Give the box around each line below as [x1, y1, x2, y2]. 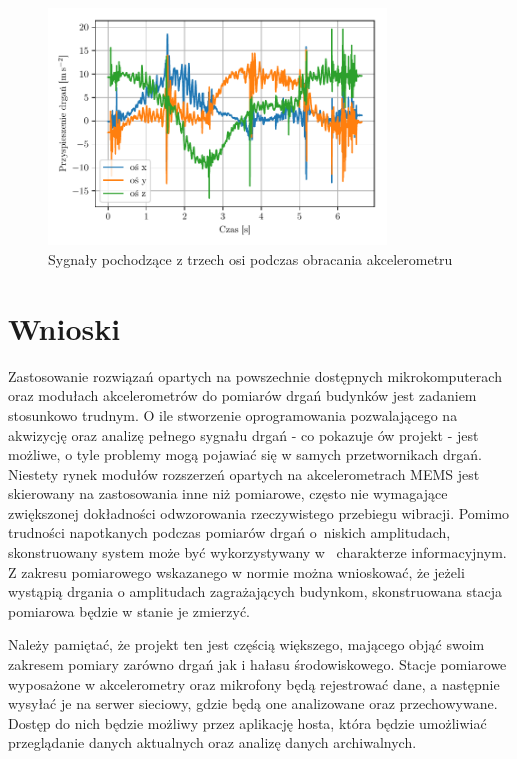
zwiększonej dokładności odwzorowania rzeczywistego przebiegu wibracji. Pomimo [8, 502, 510, 523]
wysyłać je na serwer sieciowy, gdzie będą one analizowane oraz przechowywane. [8, 693, 498, 714]
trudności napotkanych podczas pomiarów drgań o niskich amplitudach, [8, 522, 451, 543]
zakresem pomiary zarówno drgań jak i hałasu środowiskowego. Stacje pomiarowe [8, 654, 507, 675]
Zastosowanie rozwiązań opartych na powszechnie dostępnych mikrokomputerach [8, 365, 502, 386]
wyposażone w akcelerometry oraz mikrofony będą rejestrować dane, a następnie [8, 673, 500, 694]
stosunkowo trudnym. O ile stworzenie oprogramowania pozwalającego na [8, 404, 458, 425]
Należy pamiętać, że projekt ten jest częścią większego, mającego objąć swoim [8, 634, 485, 655]
